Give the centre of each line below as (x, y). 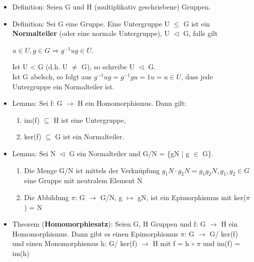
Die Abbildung (47, 197)
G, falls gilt (200, 33)
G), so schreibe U (108, 67)
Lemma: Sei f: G (37, 103)
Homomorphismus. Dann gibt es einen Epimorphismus (95, 233)
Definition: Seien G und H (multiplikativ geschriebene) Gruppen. (111, 6)
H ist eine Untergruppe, (90, 120)
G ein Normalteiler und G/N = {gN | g (129, 153)
